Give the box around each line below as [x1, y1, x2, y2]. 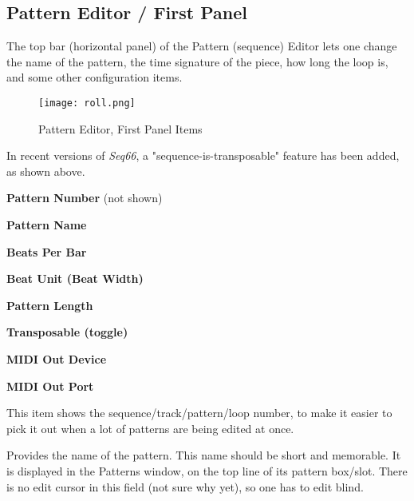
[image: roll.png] [38, 97, 136, 109]
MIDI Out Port [6, 377, 94, 394]
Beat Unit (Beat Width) [6, 270, 144, 287]
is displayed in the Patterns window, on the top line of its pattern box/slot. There [6, 462, 408, 479]
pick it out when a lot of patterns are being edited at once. [6, 419, 294, 436]
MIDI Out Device [6, 350, 107, 367]
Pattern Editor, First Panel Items [38, 120, 203, 137]
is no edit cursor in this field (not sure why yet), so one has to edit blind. [6, 478, 364, 495]
